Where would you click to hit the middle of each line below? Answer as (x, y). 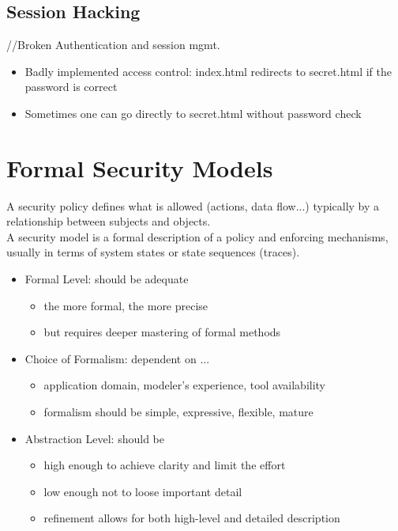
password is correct (71, 87)
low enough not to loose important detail (143, 491)
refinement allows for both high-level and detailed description (192, 518)
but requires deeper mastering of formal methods (162, 332)
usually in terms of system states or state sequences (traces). (153, 252)
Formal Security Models (140, 167)
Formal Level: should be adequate (107, 279)
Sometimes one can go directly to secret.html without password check (193, 113)
